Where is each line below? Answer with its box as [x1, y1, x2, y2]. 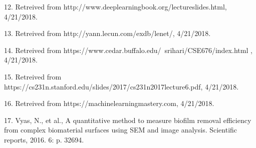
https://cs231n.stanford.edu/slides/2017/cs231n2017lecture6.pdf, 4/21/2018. [4, 81, 239, 91]
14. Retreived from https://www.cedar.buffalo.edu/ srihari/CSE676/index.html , [4, 44, 252, 55]
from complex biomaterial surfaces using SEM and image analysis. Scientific [4, 124, 237, 135]
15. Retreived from [4, 71, 62, 81]
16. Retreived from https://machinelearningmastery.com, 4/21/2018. [4, 98, 214, 108]
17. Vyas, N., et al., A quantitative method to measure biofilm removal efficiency [4, 114, 251, 125]
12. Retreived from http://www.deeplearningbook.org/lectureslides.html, [4, 1, 227, 11]
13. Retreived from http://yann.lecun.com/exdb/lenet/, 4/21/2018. [4, 28, 211, 38]
